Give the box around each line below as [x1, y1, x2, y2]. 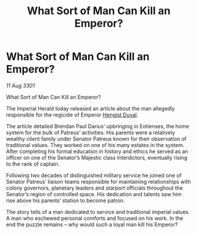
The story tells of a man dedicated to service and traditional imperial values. [6, 208, 190, 215]
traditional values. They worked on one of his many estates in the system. [6, 141, 185, 148]
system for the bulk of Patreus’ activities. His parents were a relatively [6, 129, 175, 136]
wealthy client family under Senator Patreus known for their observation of [6, 135, 187, 142]
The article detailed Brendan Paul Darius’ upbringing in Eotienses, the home [6, 122, 189, 129]
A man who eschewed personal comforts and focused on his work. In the [6, 214, 183, 222]
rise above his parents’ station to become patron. [6, 197, 125, 204]
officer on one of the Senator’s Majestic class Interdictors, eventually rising [6, 154, 188, 161]
